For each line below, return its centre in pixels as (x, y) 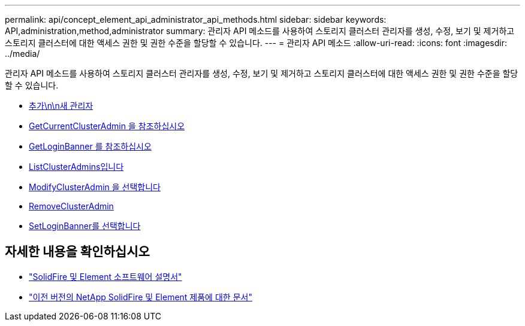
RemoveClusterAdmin (71, 206)
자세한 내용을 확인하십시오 (77, 252)
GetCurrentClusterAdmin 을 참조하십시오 (107, 126)
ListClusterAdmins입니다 (76, 167)
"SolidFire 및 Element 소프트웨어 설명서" (105, 276)
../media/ (22, 54)
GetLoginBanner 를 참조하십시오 (90, 146)
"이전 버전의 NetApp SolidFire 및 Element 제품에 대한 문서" (141, 297)
